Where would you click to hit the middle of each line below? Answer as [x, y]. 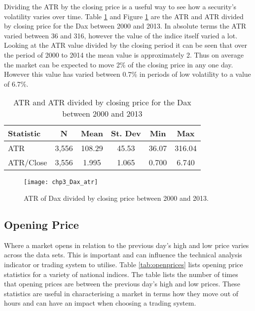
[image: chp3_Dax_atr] [61, 182]
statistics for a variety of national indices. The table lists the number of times [121, 274]
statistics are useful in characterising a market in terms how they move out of [121, 293]
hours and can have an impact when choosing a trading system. [100, 303]
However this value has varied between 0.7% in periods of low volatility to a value [127, 74]
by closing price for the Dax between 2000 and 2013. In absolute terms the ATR [125, 26]
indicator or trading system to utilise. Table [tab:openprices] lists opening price [124, 264]
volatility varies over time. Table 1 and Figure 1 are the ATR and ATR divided [124, 16]
